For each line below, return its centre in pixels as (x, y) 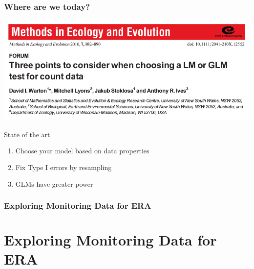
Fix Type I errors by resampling (63, 167)
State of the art (27, 134)
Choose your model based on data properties (82, 151)
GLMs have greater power (54, 183)
